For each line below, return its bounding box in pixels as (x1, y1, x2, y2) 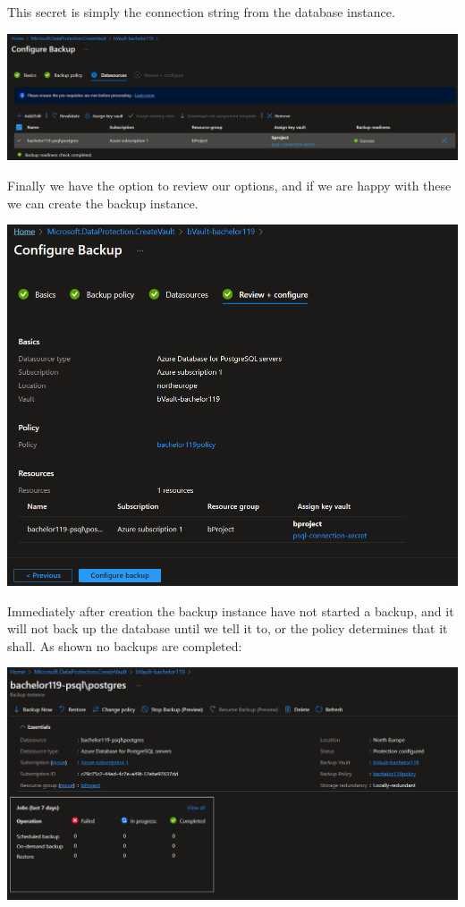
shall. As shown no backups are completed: (7, 636, 242, 655)
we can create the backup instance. (7, 193, 199, 212)
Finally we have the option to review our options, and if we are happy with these (7, 175, 452, 194)
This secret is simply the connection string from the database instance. (7, 3, 395, 21)
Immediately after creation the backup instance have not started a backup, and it (7, 601, 454, 620)
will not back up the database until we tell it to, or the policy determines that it (7, 619, 448, 638)
